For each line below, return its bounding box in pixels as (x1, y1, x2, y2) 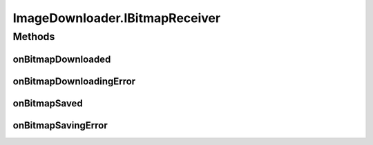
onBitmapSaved (12, 97, 83, 109)
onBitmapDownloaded (12, 53, 111, 65)
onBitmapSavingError (12, 119, 108, 131)
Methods (12, 30, 55, 43)
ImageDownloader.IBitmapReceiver (12, 10, 221, 26)
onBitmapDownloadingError (12, 75, 136, 87)
